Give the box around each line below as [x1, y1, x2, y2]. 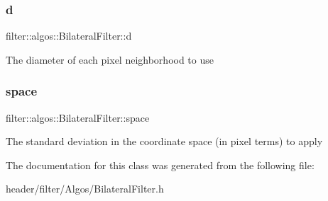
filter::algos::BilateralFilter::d [6, 28, 132, 43]
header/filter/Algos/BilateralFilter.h [6, 181, 164, 196]
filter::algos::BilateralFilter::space [6, 110, 150, 125]
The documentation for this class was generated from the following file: [6, 157, 315, 172]
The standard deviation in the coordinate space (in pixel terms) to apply [6, 134, 323, 149]
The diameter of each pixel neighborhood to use [6, 52, 214, 67]
